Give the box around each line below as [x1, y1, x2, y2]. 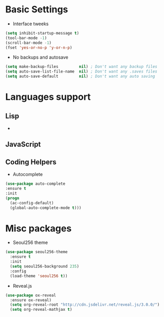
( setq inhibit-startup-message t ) [5, 30, 80, 36]
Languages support [5, 91, 91, 103]
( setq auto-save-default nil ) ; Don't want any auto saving [5, 74, 155, 79]
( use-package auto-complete [5, 181, 66, 186]
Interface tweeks [12, 21, 49, 27]
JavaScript [5, 140, 41, 149]
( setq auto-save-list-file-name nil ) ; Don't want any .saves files [5, 69, 158, 74]
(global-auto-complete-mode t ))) [10, 205, 82, 210]
